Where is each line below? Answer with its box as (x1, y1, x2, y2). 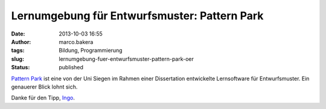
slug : (11, 55, 24, 63)
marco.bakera (59, 38, 94, 45)
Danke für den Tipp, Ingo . (11, 94, 75, 102)
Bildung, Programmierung (59, 47, 123, 54)
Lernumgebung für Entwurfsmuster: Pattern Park (11, 9, 264, 22)
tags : (11, 47, 25, 54)
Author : (11, 38, 31, 45)
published (59, 64, 84, 71)
